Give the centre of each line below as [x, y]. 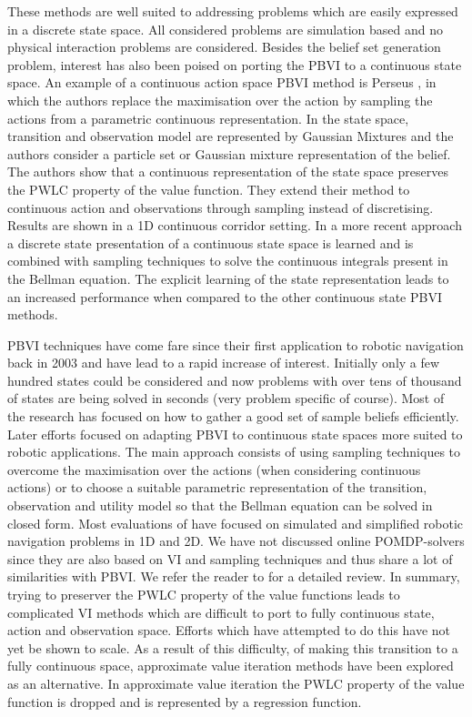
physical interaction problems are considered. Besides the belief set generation [224, 47]
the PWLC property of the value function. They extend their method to [209, 189]
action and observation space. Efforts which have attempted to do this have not [229, 630]
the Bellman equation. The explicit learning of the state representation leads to [228, 278]
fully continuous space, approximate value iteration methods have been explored [231, 666]
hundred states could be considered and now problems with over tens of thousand [235, 380]
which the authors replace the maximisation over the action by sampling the [220, 100]
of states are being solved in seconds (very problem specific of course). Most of [226, 398]
